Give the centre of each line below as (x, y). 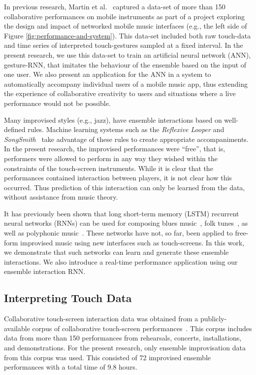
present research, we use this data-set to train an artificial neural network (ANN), (128, 54)
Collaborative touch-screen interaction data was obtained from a (101, 319)
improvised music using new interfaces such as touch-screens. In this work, (132, 242)
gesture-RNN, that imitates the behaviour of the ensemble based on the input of (125, 64)
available (17, 328)
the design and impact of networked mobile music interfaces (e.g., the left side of (126, 26)
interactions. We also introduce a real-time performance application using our (121, 261)
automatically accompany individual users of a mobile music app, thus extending (126, 84)
